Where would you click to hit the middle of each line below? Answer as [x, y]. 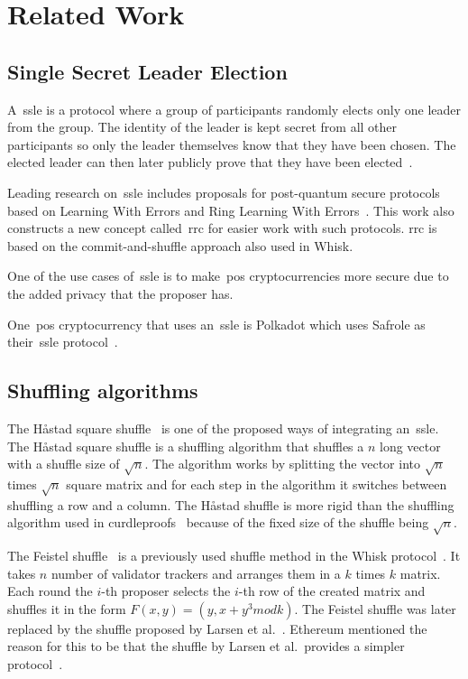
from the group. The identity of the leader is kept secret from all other [202, 127]
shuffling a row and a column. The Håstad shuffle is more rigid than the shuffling [231, 504]
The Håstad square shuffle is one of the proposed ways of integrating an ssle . [223, 428]
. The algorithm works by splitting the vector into [282, 464]
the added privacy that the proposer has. [120, 293]
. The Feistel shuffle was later [375, 608]
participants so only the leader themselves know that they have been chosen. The [232, 144]
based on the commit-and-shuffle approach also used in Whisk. [180, 245]
